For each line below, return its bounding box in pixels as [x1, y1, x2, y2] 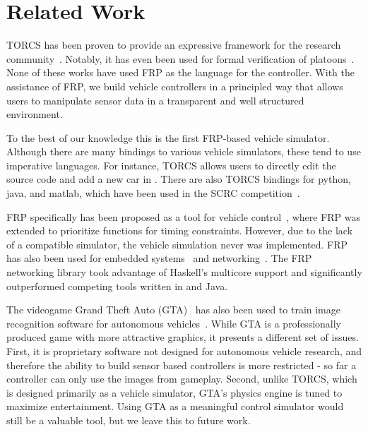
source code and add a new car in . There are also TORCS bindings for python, [6, 172, 351, 186]
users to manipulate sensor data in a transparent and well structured [6, 92, 304, 107]
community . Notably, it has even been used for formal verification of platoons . [6, 51, 355, 66]
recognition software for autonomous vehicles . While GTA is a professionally [6, 316, 342, 330]
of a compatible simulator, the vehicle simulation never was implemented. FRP [6, 236, 348, 251]
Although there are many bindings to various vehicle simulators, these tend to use [6, 144, 361, 159]
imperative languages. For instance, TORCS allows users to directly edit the [6, 157, 336, 172]
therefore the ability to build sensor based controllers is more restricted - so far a [6, 357, 357, 372]
